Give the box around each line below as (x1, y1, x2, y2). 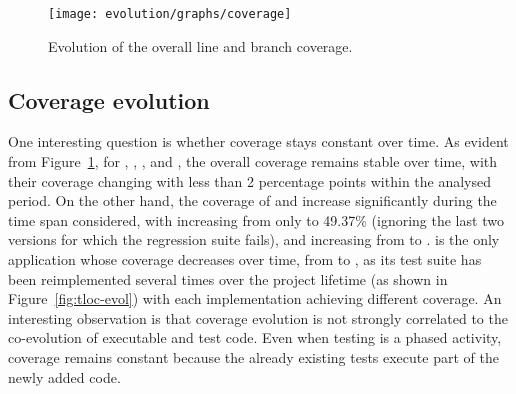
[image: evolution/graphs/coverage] (48, 7, 292, 21)
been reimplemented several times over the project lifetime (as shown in (8, 268, 448, 289)
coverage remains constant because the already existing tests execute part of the (8, 346, 499, 367)
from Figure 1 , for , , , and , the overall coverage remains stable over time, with (8, 151, 498, 172)
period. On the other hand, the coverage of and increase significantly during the (8, 190, 497, 211)
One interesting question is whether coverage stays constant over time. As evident (8, 131, 509, 152)
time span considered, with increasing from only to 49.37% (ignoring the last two (8, 209, 504, 230)
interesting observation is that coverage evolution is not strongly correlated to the (8, 307, 508, 328)
